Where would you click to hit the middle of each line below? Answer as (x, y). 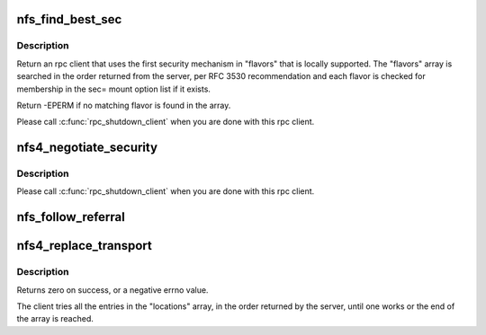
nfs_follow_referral (71, 217)
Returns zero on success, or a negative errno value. (112, 290)
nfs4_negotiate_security (87, 148)
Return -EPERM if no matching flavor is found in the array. (124, 105)
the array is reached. (55, 319)
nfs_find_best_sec (69, 19)
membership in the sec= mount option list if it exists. (114, 89)
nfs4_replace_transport (85, 246)
